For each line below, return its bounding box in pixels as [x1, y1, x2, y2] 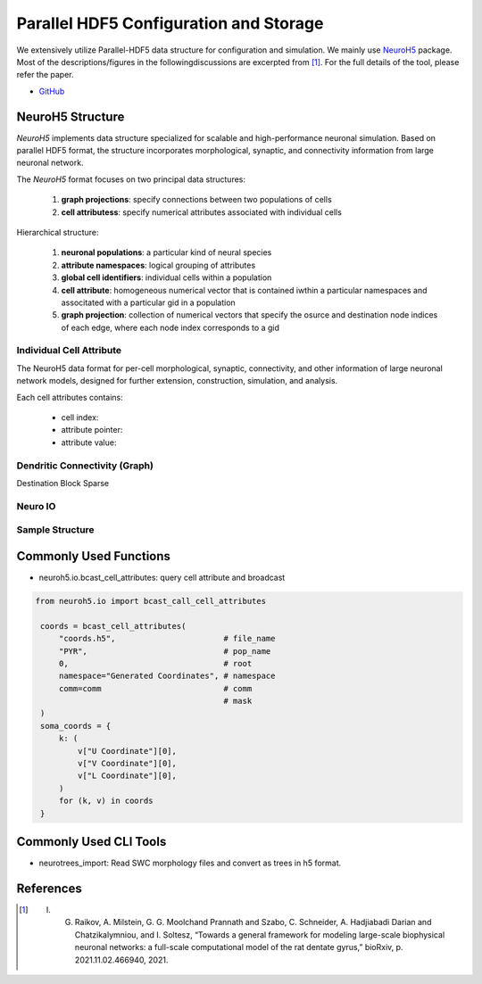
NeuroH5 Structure [16, 109, 125, 124]
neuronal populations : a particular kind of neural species [61, 247, 272, 258]
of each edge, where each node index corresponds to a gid [61, 322, 280, 333]
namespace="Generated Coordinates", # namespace [58, 671, 276, 682]
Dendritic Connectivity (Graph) [16, 459, 154, 472]
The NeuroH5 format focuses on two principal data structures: [16, 174, 245, 185]
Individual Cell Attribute [16, 344, 122, 357]
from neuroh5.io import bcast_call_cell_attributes [35, 596, 267, 606]
